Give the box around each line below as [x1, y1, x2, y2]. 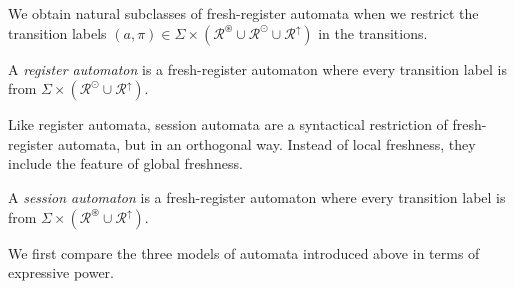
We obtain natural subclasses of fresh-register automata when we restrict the [8, 3, 479, 23]
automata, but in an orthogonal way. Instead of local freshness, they [57, 133, 476, 154]
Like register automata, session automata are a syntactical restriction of [8, 114, 448, 135]
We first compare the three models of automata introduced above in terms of [8, 242, 480, 263]
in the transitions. [318, 22, 428, 43]
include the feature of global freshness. [8, 153, 243, 174]
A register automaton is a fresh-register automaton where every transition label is [8, 58, 507, 79]
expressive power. [8, 262, 114, 283]
